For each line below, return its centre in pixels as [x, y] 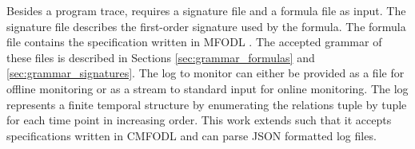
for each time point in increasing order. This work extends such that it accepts [199, 120]
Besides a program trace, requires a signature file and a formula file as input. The [206, 10]
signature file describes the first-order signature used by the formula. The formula [206, 26]
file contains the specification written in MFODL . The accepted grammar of [194, 42]
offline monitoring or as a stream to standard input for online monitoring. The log [207, 88]
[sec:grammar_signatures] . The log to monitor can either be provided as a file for [206, 73]
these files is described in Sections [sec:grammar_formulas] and [161, 57]
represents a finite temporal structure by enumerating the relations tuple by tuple [207, 104]
